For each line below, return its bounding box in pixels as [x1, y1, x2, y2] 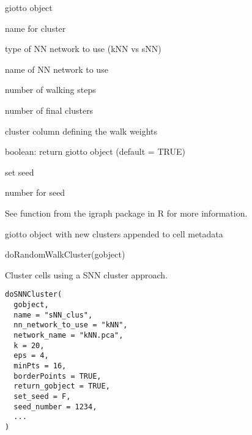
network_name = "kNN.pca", [13, 330, 124, 340]
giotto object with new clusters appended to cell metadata [5, 227, 223, 240]
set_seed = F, [13, 392, 71, 401]
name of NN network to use [5, 62, 108, 75]
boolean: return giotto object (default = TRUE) [5, 145, 185, 158]
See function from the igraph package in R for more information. [5, 206, 248, 219]
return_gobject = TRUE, [13, 382, 110, 391]
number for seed [5, 186, 65, 199]
